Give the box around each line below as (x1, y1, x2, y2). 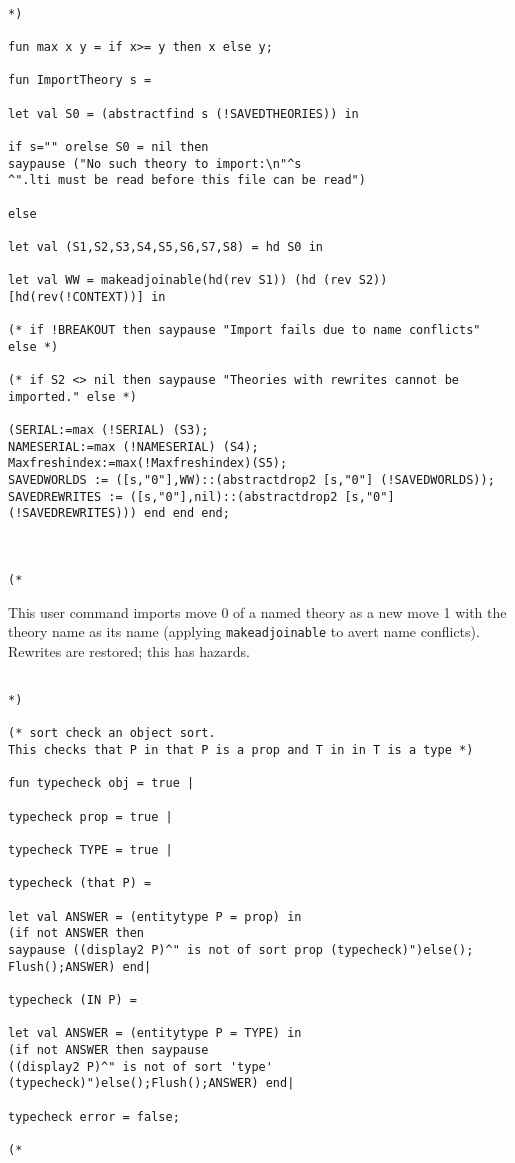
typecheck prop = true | (8, 809, 173, 824)
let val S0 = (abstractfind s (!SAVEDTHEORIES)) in (8, 106, 359, 121)
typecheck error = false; (8, 1109, 180, 1124)
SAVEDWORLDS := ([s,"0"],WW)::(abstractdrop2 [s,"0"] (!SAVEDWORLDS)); (8, 473, 495, 488)
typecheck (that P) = (8, 876, 152, 891)
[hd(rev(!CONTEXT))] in (8, 289, 166, 304)
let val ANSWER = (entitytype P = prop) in (8, 909, 302, 924)
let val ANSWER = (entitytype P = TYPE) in (8, 1026, 302, 1041)
